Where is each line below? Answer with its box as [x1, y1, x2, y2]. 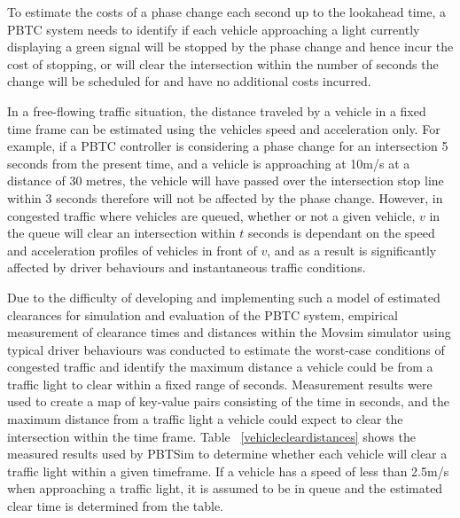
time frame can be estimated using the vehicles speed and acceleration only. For [7, 119, 441, 137]
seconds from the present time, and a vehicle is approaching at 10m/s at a [7, 153, 410, 172]
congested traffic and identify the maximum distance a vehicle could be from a [7, 357, 433, 376]
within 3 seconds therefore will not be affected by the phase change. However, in [7, 188, 443, 207]
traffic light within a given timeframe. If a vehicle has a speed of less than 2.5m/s [7, 461, 449, 480]
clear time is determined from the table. [7, 497, 224, 515]
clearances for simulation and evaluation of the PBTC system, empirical [7, 305, 399, 324]
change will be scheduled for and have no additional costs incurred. [7, 72, 371, 90]
